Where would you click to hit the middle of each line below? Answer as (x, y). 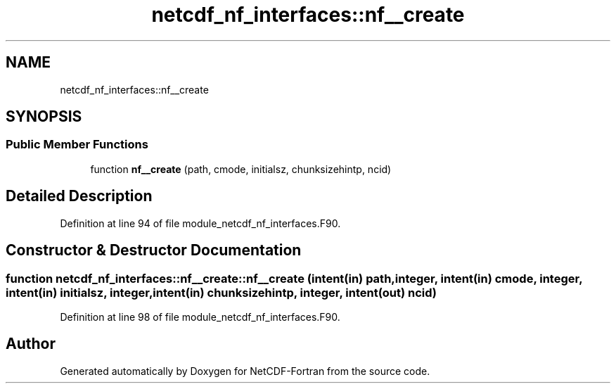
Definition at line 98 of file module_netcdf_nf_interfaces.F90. (200, 317)
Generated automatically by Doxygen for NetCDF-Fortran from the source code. (245, 371)
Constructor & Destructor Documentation (154, 250)
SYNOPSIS (44, 117)
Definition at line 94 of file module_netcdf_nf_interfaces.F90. (200, 223)
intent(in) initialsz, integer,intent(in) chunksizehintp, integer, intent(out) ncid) (222, 292)
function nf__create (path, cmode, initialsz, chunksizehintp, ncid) (241, 169)
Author (31, 344)
